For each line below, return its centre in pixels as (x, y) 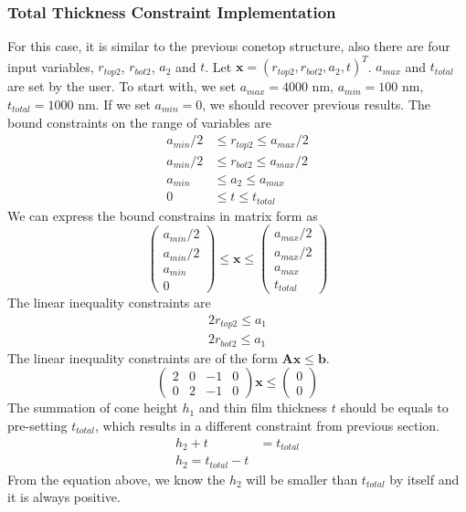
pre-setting (37, 426)
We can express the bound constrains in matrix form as (163, 215)
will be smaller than (302, 479)
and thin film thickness (263, 408)
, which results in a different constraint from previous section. (267, 426)
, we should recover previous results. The (317, 104)
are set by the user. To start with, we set (122, 86)
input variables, (51, 66)
